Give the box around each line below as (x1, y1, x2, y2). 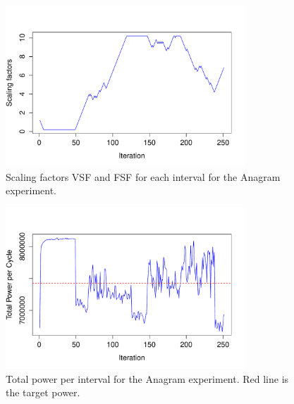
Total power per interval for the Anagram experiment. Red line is (6, 371, 289, 386)
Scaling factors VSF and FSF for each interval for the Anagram (6, 169, 281, 184)
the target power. (6, 385, 80, 400)
